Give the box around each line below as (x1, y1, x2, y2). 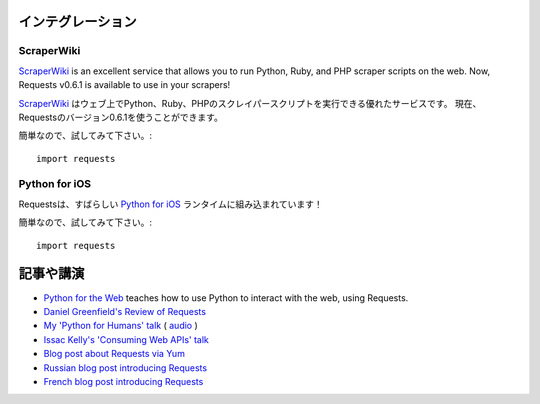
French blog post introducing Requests (43, 375, 204, 387)
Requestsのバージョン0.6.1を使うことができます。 (18, 111, 224, 123)
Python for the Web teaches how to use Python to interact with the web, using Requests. (43, 291, 409, 304)
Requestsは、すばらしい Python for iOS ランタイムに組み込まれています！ (18, 198, 324, 210)
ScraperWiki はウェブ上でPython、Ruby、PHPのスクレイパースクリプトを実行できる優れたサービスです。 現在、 (18, 97, 482, 109)
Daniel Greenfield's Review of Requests (43, 305, 207, 317)
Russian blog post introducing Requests (43, 361, 208, 374)
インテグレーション (18, 13, 137, 30)
